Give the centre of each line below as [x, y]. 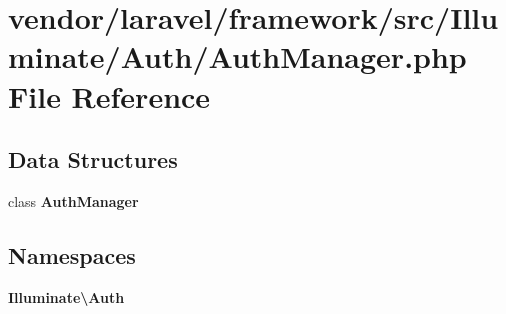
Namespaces [72, 254]
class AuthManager [73, 200]
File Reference [109, 95]
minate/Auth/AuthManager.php [237, 56]
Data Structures [93, 159]
